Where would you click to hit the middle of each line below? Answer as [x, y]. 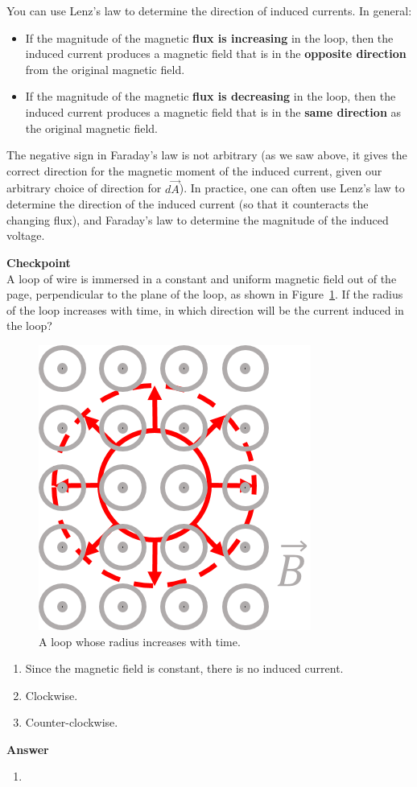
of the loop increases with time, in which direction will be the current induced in [205, 309]
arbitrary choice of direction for [84, 188]
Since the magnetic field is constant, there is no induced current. [184, 668]
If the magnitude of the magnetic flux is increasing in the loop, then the [209, 37]
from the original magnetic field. [105, 69]
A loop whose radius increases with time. [140, 641]
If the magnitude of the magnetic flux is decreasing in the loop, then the [211, 96]
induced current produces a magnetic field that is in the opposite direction [216, 54]
